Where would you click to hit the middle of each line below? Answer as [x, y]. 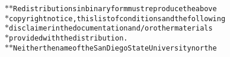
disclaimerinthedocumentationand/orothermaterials [111, 28]
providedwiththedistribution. [68, 38]
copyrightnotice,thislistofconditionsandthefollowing [117, 19]
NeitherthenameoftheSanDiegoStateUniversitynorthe [115, 48]
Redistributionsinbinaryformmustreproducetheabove [115, 9]
